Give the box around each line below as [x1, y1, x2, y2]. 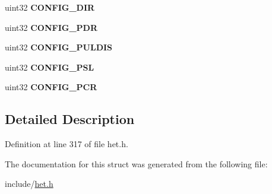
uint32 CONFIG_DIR [5, 1, 95, 13]
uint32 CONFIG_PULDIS [5, 41, 113, 53]
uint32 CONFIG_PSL [5, 61, 94, 73]
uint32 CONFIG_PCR [5, 81, 97, 93]
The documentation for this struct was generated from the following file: [5, 157, 268, 170]
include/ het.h [5, 177, 53, 190]
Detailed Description [5, 110, 135, 128]
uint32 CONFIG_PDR [5, 21, 98, 33]
